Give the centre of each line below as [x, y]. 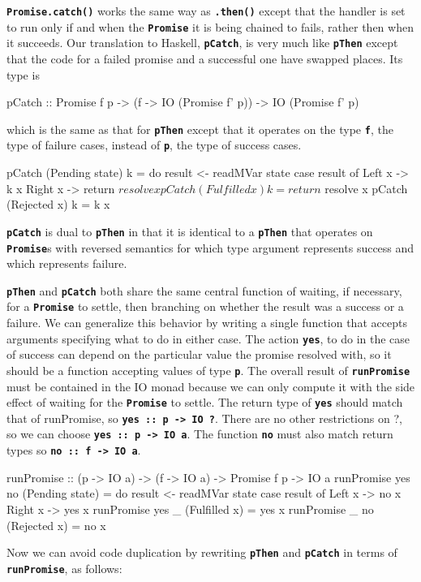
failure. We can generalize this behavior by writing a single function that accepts [207, 323]
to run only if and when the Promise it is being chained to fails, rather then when [210, 26]
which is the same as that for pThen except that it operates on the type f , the [200, 129]
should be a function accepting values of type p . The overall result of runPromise [208, 370]
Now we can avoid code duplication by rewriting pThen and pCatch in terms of [202, 552]
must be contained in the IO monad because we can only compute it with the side [211, 386]
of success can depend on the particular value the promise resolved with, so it [199, 354]
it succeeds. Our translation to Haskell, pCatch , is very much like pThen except [202, 43]
